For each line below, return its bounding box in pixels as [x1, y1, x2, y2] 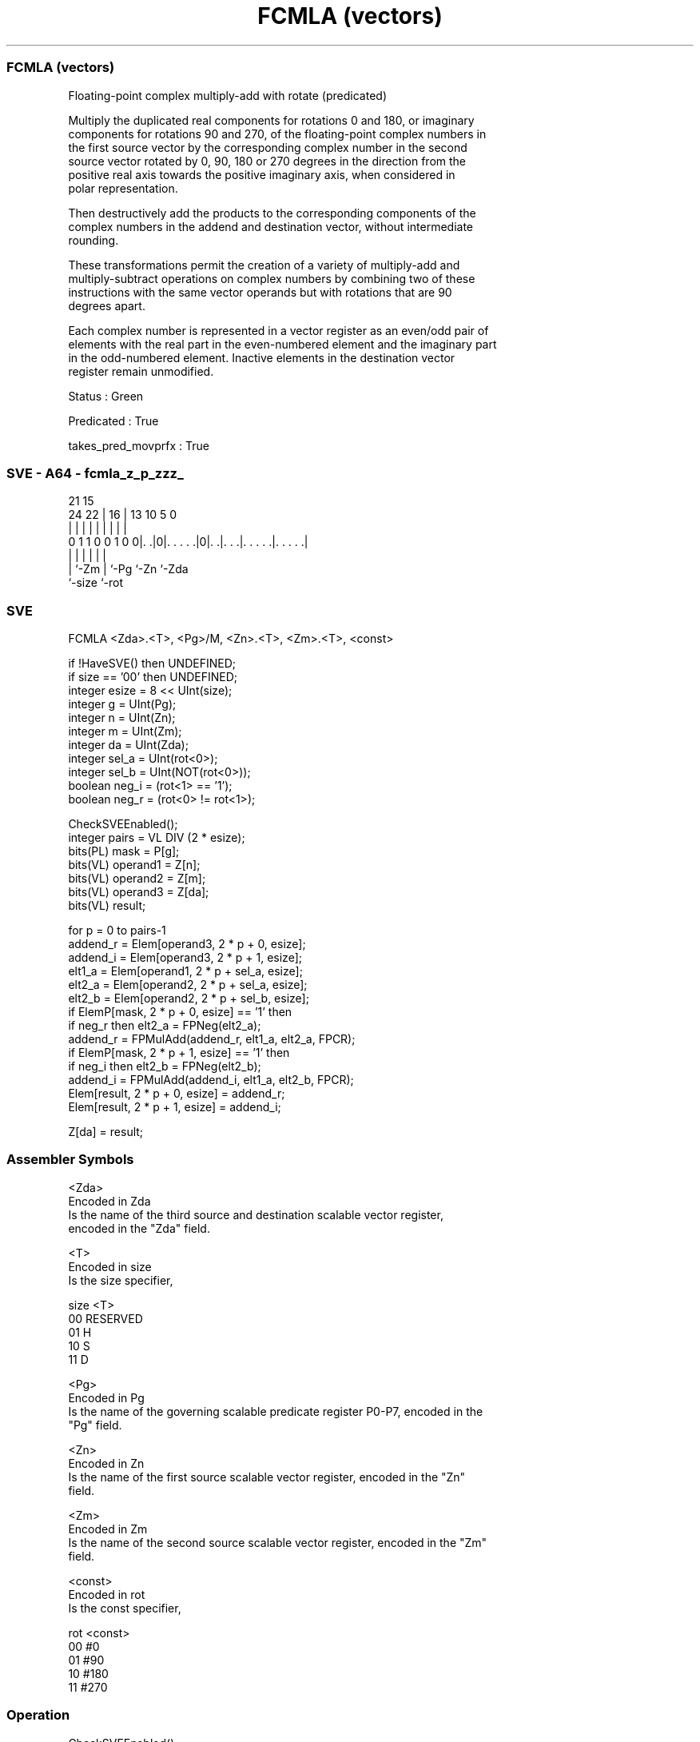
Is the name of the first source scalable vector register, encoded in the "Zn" [68, 1469, 466, 1484]
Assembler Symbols [6, 1151, 134, 1168]
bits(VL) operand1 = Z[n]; [68, 858, 201, 871]
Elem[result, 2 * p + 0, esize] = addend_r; [68, 1086, 285, 1100]
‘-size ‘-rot [68, 576, 123, 590]
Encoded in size [68, 1259, 152, 1274]
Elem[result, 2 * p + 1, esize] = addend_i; [68, 1100, 281, 1114]
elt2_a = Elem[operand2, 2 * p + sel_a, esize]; [68, 978, 308, 991]
